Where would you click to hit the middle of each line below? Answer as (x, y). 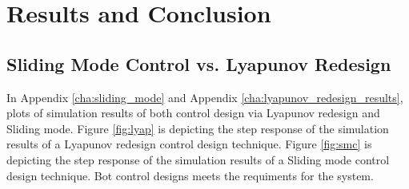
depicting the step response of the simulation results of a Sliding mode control (198, 159)
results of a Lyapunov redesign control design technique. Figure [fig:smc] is (189, 144)
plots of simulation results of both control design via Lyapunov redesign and (193, 113)
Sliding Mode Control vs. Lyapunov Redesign (199, 63)
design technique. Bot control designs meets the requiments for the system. (190, 175)
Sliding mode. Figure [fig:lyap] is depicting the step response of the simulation (198, 128)
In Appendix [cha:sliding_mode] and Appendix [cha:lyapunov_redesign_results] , (205, 97)
